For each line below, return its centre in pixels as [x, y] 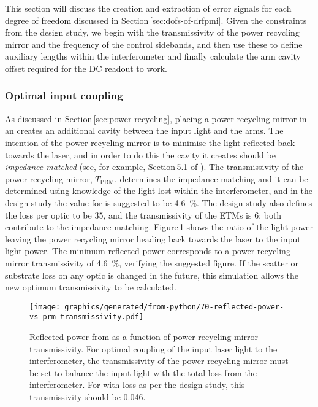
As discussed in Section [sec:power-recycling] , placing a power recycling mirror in [156, 118]
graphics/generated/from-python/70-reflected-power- [174, 307]
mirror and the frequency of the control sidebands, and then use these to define [154, 44]
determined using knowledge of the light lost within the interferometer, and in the [159, 191]
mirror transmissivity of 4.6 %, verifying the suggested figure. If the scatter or [152, 262]
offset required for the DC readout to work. [86, 68]
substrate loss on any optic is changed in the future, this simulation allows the [152, 275]
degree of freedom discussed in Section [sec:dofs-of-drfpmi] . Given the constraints [156, 20]
